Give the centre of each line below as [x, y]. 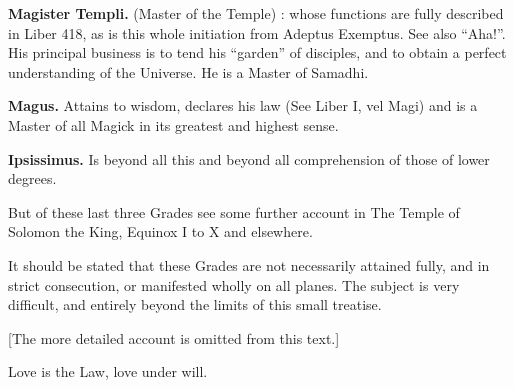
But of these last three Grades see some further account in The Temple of [234, 211]
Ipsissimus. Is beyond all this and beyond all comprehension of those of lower [249, 158]
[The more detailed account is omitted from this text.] [174, 337]
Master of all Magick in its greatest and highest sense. [173, 124]
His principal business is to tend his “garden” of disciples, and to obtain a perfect [257, 52]
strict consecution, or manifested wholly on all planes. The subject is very [234, 284]
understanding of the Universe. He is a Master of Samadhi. [188, 71]
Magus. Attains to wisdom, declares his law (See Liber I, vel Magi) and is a [243, 105]
